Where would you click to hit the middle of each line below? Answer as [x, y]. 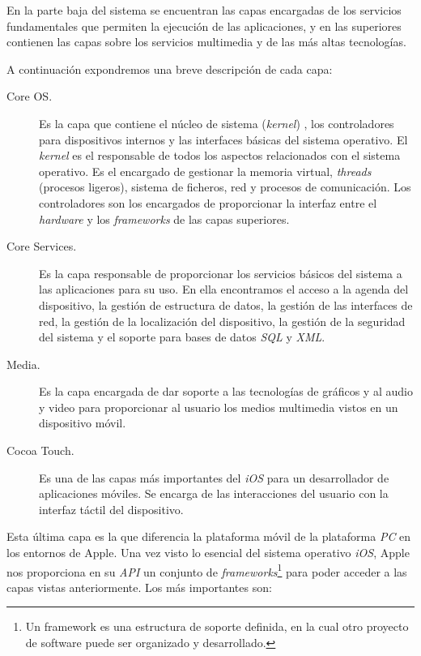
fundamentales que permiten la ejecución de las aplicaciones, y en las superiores [204, 26]
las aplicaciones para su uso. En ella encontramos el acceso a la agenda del [224, 289]
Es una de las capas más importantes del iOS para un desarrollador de [214, 477]
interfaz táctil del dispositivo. [111, 509]
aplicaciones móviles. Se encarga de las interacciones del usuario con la [214, 493]
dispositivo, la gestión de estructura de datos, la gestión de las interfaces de [226, 304]
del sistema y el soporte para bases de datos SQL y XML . [182, 337]
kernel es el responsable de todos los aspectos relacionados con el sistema [220, 155]
